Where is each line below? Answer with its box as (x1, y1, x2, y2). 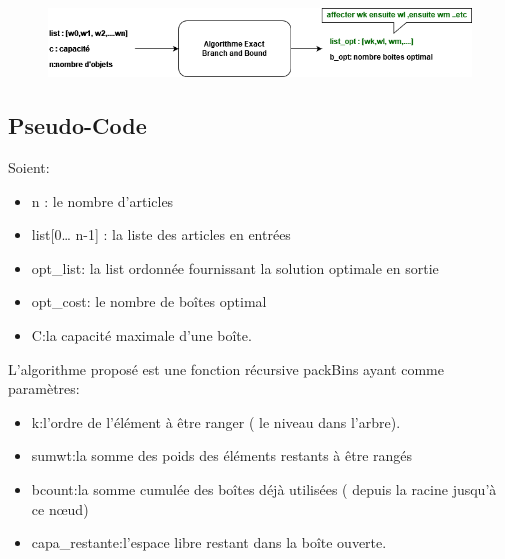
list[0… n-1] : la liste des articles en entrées (31, 224, 291, 245)
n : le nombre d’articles (31, 190, 174, 211)
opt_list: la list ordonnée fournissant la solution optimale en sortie (31, 257, 439, 278)
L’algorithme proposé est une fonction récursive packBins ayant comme (8, 358, 444, 379)
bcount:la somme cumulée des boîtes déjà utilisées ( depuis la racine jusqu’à (31, 478, 497, 499)
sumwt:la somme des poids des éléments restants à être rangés (31, 445, 413, 466)
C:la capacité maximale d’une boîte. (31, 324, 252, 345)
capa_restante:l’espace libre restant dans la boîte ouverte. (31, 532, 387, 553)
